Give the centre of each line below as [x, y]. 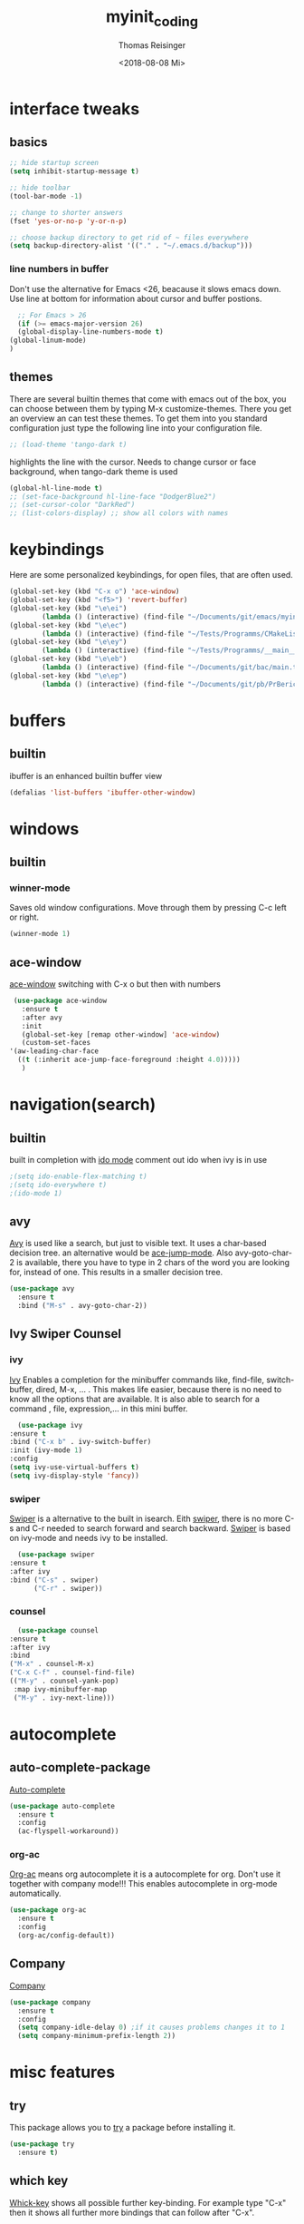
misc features [62, 2072]
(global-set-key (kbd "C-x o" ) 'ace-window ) [95, 591]
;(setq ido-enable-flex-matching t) [78, 1176]
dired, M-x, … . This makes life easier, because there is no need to [159, 1389]
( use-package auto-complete [62, 1806]
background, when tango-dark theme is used [94, 471]
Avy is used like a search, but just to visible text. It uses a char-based [138, 1244]
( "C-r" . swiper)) [68, 1588]
